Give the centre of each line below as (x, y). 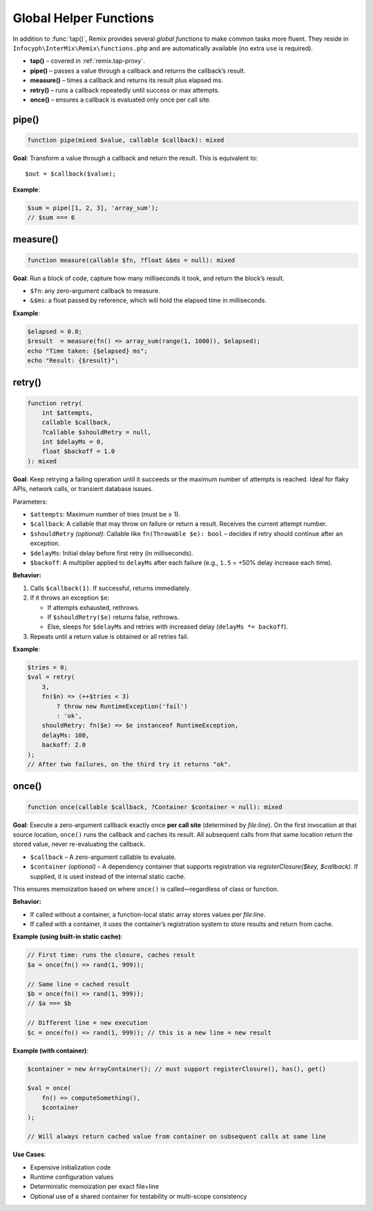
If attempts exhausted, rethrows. (94, 607)
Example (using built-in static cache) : (68, 936)
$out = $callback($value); (71, 174)
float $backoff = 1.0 (78, 452)
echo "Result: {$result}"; (73, 360)
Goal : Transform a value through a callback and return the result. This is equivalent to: (135, 158)
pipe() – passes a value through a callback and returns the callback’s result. (138, 71)
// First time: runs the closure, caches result (111, 955)
